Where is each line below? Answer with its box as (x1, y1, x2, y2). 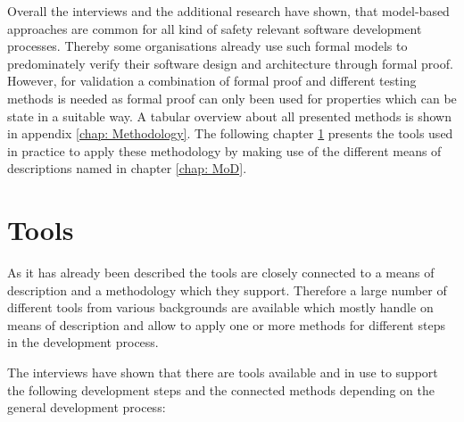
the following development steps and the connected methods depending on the (7, 380, 435, 399)
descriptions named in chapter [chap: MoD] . (7, 159, 247, 178)
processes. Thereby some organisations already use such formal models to (7, 37, 408, 55)
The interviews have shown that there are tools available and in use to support (7, 363, 438, 382)
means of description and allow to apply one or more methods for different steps (7, 315, 445, 334)
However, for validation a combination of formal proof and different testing (7, 71, 417, 90)
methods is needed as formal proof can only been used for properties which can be (7, 88, 457, 107)
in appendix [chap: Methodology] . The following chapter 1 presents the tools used (7, 124, 453, 143)
